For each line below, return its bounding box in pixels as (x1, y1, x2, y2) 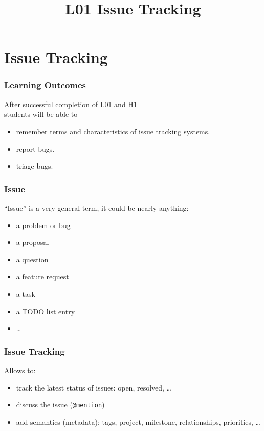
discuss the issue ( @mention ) (16, 399, 105, 410)
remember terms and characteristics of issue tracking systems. (16, 126, 210, 136)
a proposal (16, 237, 49, 248)
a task (16, 288, 35, 299)
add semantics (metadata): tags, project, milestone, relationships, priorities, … (16, 416, 260, 427)
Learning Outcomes (4, 78, 86, 91)
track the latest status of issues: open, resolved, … (16, 382, 171, 393)
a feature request (16, 271, 69, 282)
